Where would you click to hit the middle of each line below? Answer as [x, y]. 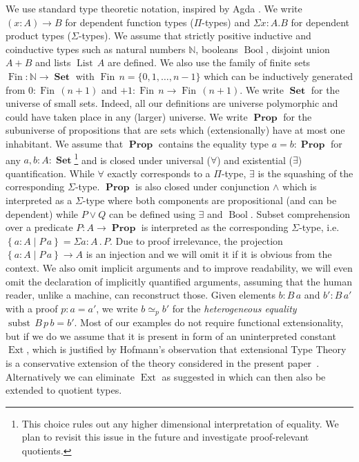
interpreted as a [39, 200]
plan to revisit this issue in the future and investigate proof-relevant [165, 437]
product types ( [39, 36]
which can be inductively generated [279, 76]
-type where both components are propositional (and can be [210, 200]
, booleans [217, 49]
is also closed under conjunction [203, 187]
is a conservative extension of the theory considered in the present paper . [163, 362]
